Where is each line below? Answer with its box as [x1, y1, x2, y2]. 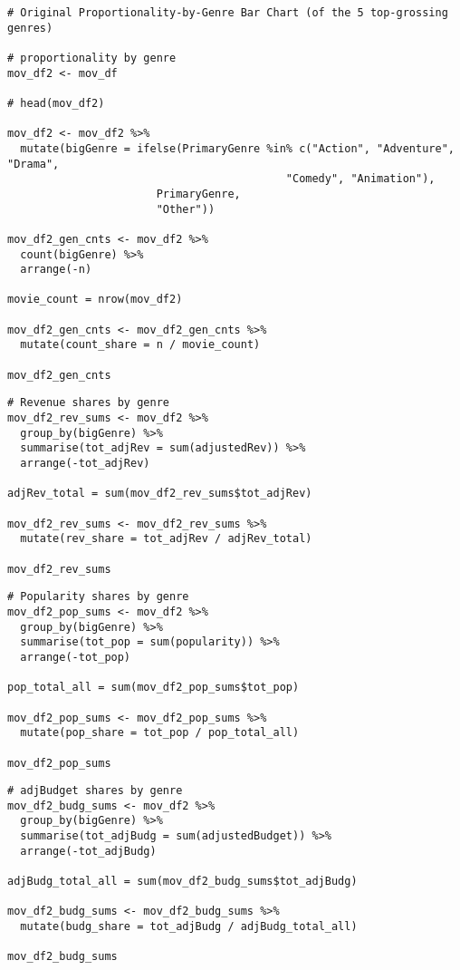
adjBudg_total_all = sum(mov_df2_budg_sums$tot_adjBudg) [7, 875, 358, 888]
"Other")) [156, 202, 216, 216]
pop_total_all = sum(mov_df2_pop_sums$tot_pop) [7, 681, 300, 694]
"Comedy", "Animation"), [285, 172, 436, 186]
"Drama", [7, 157, 60, 170]
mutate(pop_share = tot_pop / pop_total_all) [20, 726, 300, 740]
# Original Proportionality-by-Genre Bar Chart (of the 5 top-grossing [7, 6, 448, 19]
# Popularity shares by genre [7, 590, 189, 604]
